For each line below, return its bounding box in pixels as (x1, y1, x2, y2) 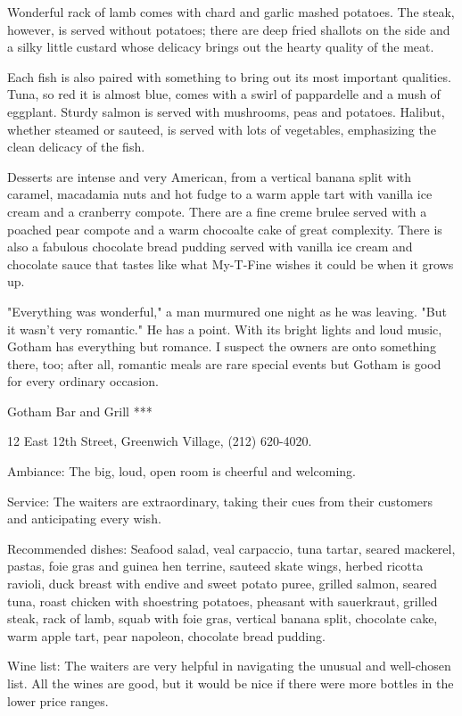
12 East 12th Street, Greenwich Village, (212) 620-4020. (7, 432, 312, 450)
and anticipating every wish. (7, 509, 161, 528)
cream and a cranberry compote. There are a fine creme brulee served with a (7, 202, 427, 220)
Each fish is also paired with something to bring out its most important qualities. (7, 67, 451, 86)
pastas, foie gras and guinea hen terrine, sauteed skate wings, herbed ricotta (7, 556, 424, 575)
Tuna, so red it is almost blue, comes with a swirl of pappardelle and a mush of (7, 85, 441, 103)
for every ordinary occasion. (7, 372, 159, 391)
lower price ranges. (7, 691, 109, 710)
